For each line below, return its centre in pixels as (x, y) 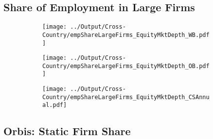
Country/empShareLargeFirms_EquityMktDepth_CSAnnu (126, 97)
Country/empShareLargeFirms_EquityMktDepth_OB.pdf (126, 66)
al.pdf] (55, 105)
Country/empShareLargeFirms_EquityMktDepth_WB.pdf (126, 35)
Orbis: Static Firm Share (67, 130)
